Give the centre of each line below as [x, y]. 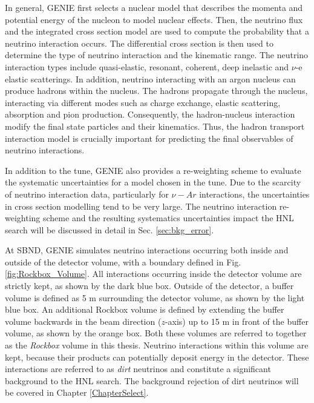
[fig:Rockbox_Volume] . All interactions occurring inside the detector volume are [153, 274]
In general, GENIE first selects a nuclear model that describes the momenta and [154, 7]
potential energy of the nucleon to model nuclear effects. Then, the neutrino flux [154, 19]
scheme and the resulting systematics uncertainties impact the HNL [168, 218]
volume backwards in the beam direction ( [83, 321]
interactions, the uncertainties [254, 194]
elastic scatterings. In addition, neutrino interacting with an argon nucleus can [150, 78]
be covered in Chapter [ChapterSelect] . [77, 392]
